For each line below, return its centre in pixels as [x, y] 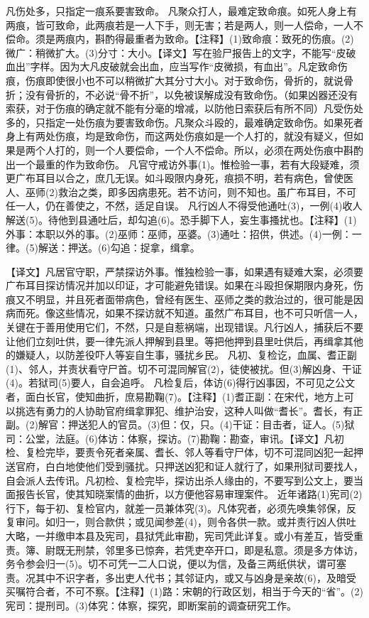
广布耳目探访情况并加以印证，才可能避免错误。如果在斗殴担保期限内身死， [180, 285]
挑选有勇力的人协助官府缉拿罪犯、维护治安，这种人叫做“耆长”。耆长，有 [184, 410]
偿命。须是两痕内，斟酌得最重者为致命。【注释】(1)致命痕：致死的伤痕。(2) [180, 39]
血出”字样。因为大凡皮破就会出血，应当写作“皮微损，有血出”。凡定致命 [172, 66]
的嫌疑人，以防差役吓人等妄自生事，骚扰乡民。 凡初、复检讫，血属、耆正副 [181, 355]
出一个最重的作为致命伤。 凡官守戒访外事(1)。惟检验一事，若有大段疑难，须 [183, 164]
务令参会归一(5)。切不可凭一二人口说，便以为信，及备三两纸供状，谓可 [171, 564]
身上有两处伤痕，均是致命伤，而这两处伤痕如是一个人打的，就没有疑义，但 [180, 136]
